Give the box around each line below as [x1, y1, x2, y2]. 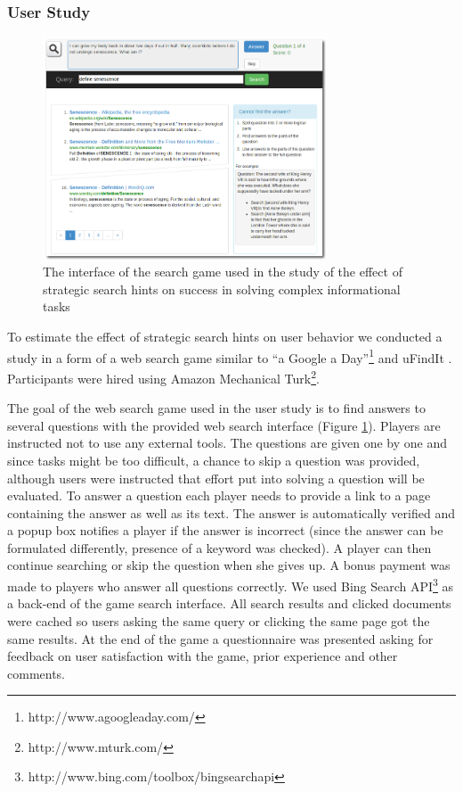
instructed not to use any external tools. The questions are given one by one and [7, 433, 447, 452]
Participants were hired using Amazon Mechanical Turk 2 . [7, 366, 320, 387]
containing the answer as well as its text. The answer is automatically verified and [7, 503, 455, 522]
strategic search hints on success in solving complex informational [43, 279, 401, 298]
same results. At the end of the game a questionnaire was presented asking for [7, 629, 434, 648]
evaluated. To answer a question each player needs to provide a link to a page [7, 486, 431, 505]
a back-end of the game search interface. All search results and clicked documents [7, 594, 451, 613]
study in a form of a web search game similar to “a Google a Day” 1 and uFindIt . [7, 345, 452, 367]
